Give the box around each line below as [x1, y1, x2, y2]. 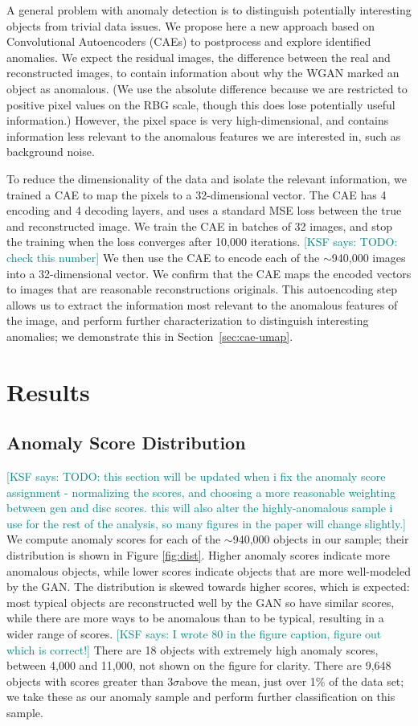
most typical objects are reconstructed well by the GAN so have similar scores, [6, 593, 395, 610]
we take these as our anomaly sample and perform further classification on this [6, 688, 395, 705]
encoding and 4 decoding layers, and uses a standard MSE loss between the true [6, 202, 402, 219]
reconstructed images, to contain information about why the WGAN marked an [6, 64, 400, 81]
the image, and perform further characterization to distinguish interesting [6, 312, 369, 329]
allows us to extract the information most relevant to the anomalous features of [6, 296, 398, 313]
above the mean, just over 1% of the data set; [179, 672, 404, 689]
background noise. [6, 143, 95, 160]
